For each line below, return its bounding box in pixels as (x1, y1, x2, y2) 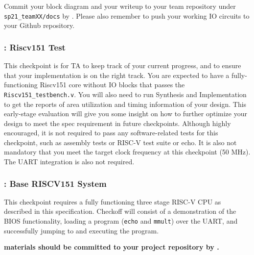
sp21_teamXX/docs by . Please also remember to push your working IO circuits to (4, 10, 250, 21)
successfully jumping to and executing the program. (4, 225, 159, 235)
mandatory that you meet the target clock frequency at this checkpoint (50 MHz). (4, 147, 251, 157)
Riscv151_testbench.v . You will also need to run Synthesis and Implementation (4, 89, 247, 99)
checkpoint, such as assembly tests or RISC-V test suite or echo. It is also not (4, 137, 237, 147)
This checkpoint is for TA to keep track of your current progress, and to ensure (4, 60, 241, 71)
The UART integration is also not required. (4, 156, 135, 167)
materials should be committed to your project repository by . (4, 242, 219, 252)
